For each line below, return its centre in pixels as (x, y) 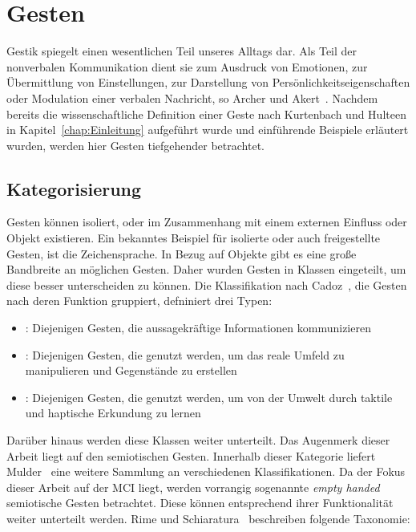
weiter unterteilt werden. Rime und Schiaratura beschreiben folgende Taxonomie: (208, 518)
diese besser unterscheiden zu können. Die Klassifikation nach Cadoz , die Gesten (207, 284)
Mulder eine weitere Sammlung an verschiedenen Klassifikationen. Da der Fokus (206, 471)
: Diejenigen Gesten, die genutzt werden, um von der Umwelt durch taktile (209, 397)
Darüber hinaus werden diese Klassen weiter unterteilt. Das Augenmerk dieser (198, 440)
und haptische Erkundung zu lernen (113, 413)
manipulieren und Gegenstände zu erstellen (131, 370)
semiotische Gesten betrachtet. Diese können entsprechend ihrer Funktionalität (200, 503)
